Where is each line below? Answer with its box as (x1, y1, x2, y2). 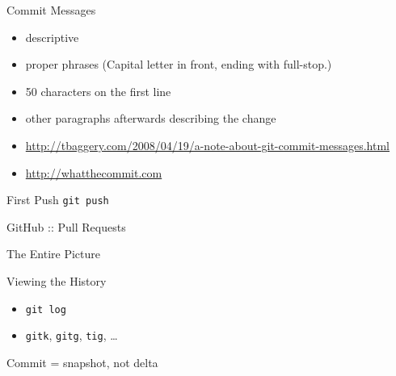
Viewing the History (6, 273, 107, 289)
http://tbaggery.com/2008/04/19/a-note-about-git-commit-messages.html (25, 136, 390, 153)
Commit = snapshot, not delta (6, 353, 158, 370)
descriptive (25, 28, 79, 45)
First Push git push (6, 191, 109, 208)
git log (25, 303, 66, 315)
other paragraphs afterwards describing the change (25, 110, 276, 127)
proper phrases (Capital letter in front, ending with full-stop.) (25, 56, 332, 73)
